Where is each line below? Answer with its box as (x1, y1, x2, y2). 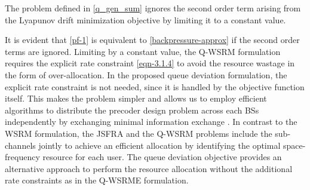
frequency (5, 151, 40, 163)
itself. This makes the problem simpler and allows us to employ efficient (5, 92, 267, 105)
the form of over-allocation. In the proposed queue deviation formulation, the (5, 68, 287, 81)
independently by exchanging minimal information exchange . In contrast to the (5, 115, 297, 128)
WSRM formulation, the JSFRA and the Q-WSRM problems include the (5, 127, 272, 139)
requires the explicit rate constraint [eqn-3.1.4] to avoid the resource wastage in (5, 57, 295, 69)
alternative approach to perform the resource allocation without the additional (5, 162, 293, 174)
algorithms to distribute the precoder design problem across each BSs (5, 103, 259, 116)
